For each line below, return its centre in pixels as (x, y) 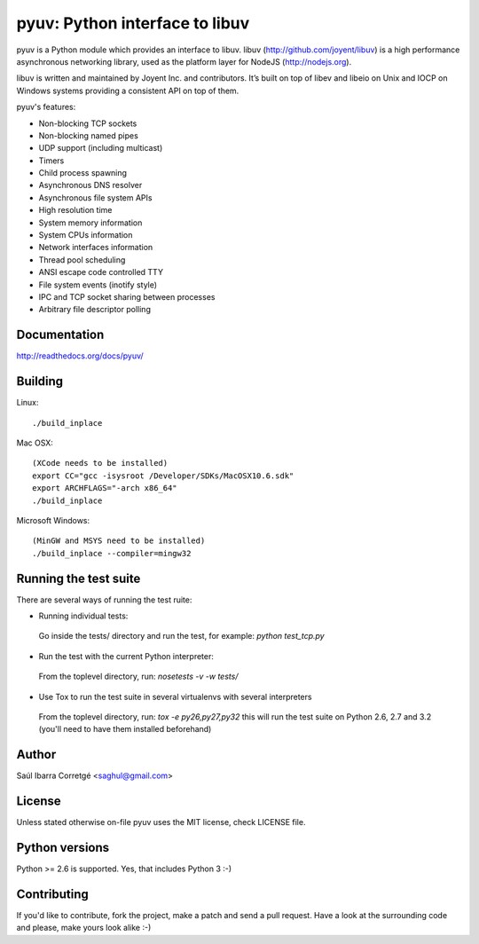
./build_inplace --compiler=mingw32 (112, 553)
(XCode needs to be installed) (100, 463)
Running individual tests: (83, 616)
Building (40, 382)
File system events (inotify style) (98, 285)
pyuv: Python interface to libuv (133, 23)
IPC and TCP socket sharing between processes (127, 296)
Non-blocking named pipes (89, 135)
